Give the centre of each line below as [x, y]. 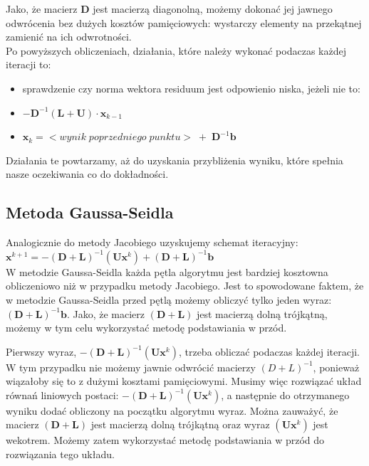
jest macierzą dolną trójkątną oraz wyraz [180, 424]
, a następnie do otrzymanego [285, 394]
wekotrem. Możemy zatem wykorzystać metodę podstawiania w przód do [165, 440]
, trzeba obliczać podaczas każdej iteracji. [269, 351]
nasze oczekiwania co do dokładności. [87, 174]
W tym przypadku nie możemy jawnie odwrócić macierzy [131, 367]
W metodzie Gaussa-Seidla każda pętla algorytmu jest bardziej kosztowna [167, 271]
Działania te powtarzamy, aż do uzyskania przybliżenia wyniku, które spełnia [175, 160]
